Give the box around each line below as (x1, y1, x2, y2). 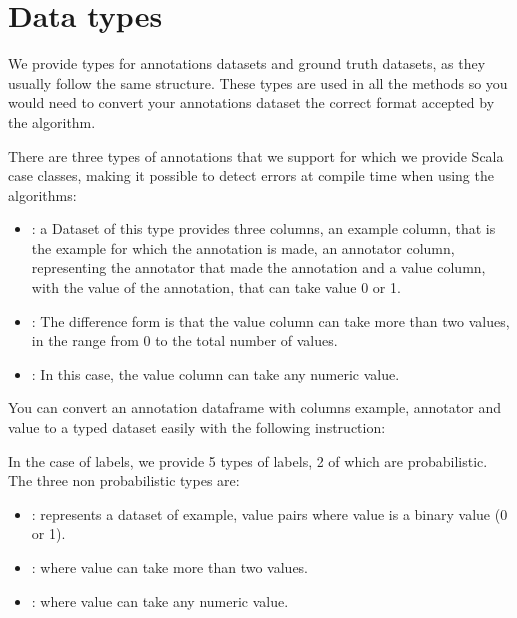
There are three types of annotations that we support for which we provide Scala (8, 145, 504, 166)
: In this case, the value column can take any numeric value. (31, 363, 400, 384)
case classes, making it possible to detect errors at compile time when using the (8, 165, 494, 186)
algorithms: (8, 184, 77, 205)
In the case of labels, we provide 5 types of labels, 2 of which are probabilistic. (8, 450, 488, 471)
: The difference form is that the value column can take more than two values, (31, 310, 510, 331)
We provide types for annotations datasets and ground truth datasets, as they (8, 53, 486, 74)
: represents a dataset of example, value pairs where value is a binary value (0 (31, 503, 508, 524)
